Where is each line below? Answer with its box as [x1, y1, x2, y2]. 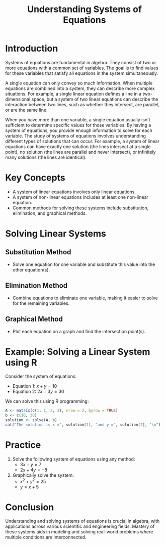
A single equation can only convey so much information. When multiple [5, 80, 153, 86]
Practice [5, 439, 41, 451]
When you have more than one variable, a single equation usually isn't [5, 116, 150, 122]
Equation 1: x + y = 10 [12, 383, 57, 389]
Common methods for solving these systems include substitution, [12, 205, 149, 211]
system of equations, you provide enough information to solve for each [5, 127, 152, 133]
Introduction [5, 43, 58, 54]
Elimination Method [5, 282, 68, 290]
